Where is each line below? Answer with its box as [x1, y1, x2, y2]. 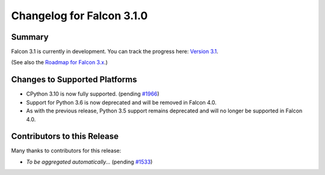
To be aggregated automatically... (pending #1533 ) [26, 158, 153, 165]
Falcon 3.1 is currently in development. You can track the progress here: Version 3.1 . [11, 48, 219, 55]
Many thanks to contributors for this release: [11, 147, 122, 155]
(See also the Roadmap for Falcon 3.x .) [11, 59, 108, 66]
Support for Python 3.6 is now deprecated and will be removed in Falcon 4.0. [26, 99, 217, 106]
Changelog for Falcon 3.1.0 [11, 9, 148, 22]
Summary [11, 32, 49, 42]
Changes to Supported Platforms [11, 75, 137, 85]
